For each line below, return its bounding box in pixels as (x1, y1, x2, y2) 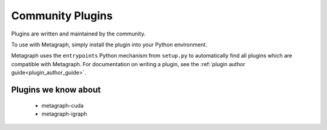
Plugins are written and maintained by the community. (11, 30, 146, 37)
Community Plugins (11, 9, 113, 22)
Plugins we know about (11, 84, 101, 94)
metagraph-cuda (41, 102, 84, 109)
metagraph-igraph (41, 110, 87, 117)
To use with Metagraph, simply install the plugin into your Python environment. (11, 41, 207, 48)
